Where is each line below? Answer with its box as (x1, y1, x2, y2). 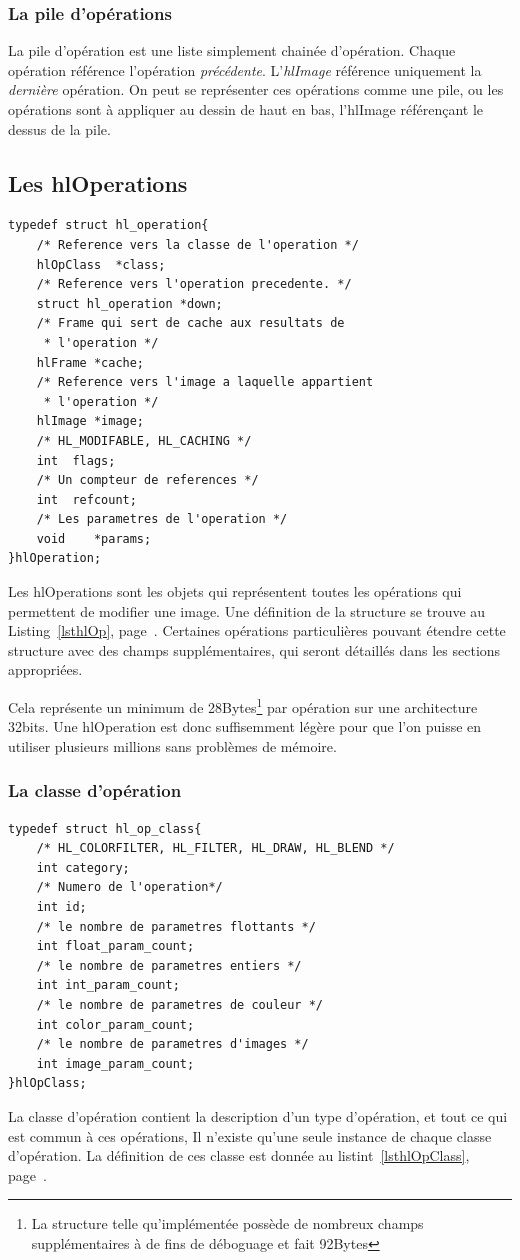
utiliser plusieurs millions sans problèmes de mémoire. (8, 735, 337, 756)
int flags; (36, 453, 116, 468)
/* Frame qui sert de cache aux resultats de (36, 316, 345, 331)
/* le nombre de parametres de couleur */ (36, 998, 323, 1013)
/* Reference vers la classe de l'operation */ (36, 237, 359, 252)
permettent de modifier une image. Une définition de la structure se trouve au (8, 600, 486, 621)
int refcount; (36, 492, 137, 507)
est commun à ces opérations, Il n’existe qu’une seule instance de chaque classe (8, 1125, 492, 1146)
